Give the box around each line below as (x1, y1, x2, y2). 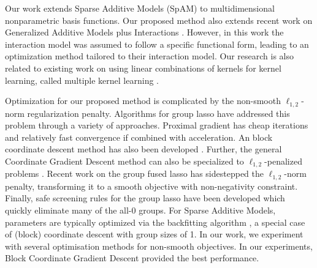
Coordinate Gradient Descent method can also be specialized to (5, 154, 244, 167)
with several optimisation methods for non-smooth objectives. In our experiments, (5, 239, 313, 252)
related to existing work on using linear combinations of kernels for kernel (5, 61, 281, 74)
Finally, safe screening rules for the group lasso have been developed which (5, 192, 285, 204)
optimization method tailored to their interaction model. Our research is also (5, 50, 294, 62)
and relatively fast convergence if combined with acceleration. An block (5, 130, 273, 143)
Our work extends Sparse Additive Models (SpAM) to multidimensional (5, 2, 275, 14)
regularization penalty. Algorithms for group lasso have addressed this (27, 106, 290, 119)
